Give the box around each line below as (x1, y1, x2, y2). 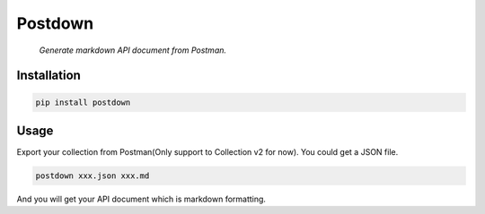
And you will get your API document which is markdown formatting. (16, 193, 267, 205)
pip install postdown (35, 97, 131, 107)
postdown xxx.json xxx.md (35, 171, 150, 181)
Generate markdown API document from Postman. (39, 45, 227, 56)
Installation (16, 68, 81, 83)
